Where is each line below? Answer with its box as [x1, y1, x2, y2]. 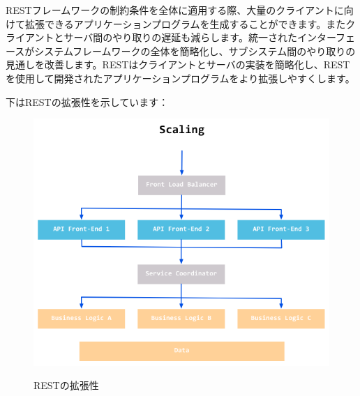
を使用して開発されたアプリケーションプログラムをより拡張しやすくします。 [6, 70, 355, 85]
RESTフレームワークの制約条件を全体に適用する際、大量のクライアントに [6, 3, 344, 17]
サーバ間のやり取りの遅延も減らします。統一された [63, 30, 297, 45]
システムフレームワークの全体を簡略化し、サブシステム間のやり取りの [34, 43, 356, 58]
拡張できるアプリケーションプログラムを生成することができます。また [24, 16, 346, 31]
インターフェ [297, 30, 356, 45]
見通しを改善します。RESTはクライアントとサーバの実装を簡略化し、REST [6, 57, 350, 72]
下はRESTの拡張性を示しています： [6, 94, 169, 109]
